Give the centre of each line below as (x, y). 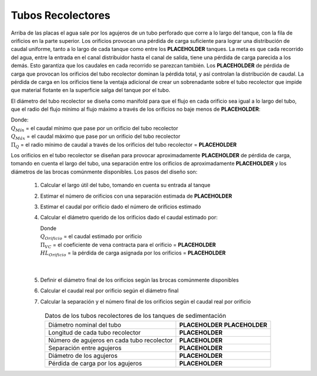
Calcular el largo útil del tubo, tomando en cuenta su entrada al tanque (125, 185)
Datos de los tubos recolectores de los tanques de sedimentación (135, 316)
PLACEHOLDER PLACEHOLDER (223, 324)
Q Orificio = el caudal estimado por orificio (91, 237)
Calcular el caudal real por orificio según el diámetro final (109, 291)
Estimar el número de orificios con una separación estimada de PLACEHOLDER (136, 196)
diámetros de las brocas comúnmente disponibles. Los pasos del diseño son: (104, 172)
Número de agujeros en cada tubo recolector (110, 340)
